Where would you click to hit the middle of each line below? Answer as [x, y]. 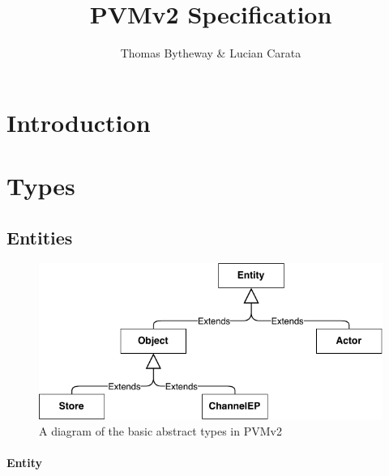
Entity [25, 463]
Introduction [79, 122]
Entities [40, 237]
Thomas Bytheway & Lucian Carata [211, 53]
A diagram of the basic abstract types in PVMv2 [160, 431]
